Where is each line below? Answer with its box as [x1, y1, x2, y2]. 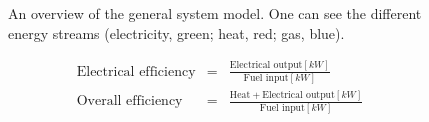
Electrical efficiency [76, 64, 196, 79]
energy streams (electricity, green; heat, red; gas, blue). [8, 22, 345, 43]
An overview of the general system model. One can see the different [8, 3, 422, 23]
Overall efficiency [76, 94, 183, 109]
